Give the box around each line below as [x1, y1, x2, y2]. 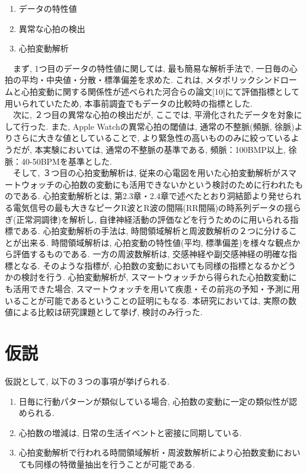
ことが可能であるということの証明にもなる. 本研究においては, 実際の [21, 294, 289, 306]
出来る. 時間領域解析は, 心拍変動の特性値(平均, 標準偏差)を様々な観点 [21, 236, 292, 248]
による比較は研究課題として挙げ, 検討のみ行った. [12, 306, 203, 318]
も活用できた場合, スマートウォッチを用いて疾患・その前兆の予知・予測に [5, 283, 292, 295]
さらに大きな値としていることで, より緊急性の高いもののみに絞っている [12, 132, 291, 144]
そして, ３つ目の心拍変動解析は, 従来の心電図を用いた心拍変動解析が [12, 166, 280, 179]
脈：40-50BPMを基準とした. [5, 155, 112, 167]
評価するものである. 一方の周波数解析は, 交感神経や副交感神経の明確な [12, 248, 289, 260]
